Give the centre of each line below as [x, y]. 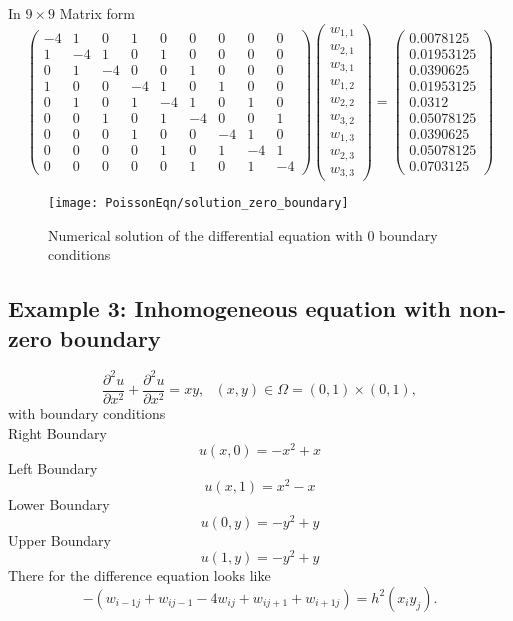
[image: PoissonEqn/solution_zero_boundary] [198, 203]
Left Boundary [53, 468]
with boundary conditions [87, 413]
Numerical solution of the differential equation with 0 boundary [243, 234]
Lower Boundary [59, 503]
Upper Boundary [59, 539]
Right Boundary [57, 432]
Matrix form [97, 13]
